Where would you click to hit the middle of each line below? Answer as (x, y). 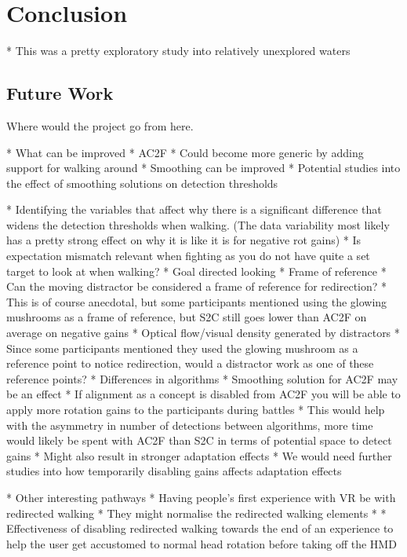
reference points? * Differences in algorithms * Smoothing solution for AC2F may (202, 378)
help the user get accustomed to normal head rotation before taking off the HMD (202, 543)
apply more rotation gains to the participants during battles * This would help (196, 410)
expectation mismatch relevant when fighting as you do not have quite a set (188, 256)
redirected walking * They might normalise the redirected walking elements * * (196, 513)
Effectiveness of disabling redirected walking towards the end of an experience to (200, 528)
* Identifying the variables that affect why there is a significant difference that (194, 209)
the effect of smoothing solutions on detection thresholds (142, 183)
